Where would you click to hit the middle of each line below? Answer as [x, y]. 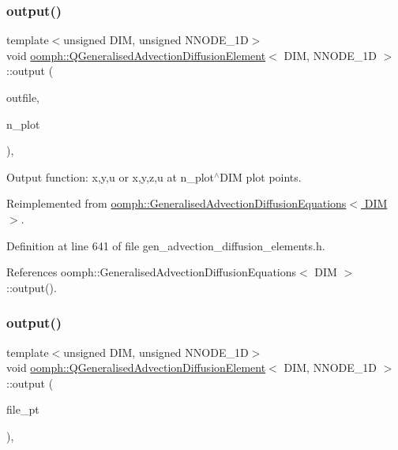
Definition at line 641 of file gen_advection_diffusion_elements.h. [166, 245]
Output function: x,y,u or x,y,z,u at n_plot [111, 176]
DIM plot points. [261, 176]
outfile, [23, 97]
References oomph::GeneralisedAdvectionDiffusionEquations [152, 272]
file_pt [23, 409]
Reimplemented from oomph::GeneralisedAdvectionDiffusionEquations [176, 203]
